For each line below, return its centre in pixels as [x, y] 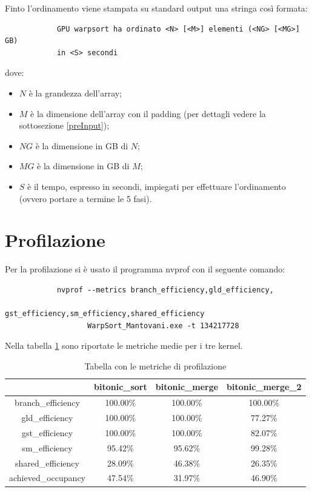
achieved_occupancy [47, 478]
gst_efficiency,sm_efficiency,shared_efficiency [105, 314]
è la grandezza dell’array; [75, 93]
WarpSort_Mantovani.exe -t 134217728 [163, 325]
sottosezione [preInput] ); [64, 125]
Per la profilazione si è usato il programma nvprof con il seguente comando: [145, 269]
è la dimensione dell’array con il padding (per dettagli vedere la [148, 113]
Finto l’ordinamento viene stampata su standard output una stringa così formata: [156, 8]
